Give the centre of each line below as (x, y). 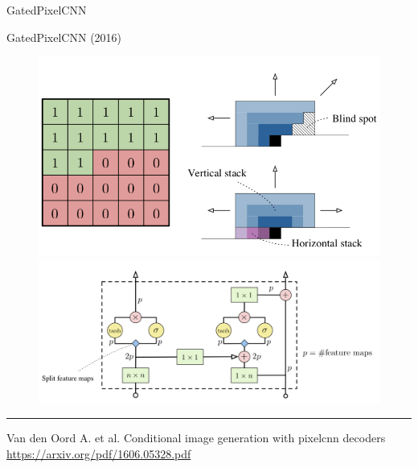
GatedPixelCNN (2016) (64, 37)
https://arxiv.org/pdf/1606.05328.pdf (99, 453)
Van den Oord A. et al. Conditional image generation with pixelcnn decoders (196, 437)
